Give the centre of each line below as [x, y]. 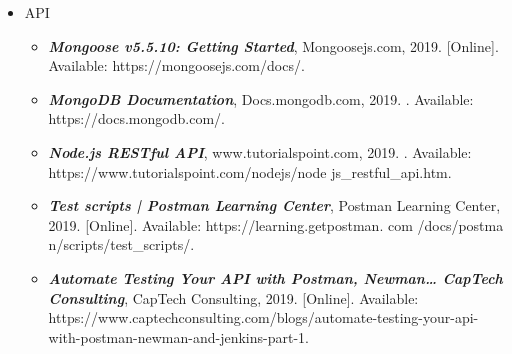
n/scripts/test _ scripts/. [121, 244]
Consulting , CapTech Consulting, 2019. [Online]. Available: [233, 297]
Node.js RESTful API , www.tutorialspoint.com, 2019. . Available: [260, 151]
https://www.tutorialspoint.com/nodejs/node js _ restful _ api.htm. [250, 171]
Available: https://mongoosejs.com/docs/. [176, 65]
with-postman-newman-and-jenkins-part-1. [178, 336]
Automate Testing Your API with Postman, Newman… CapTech [275, 277]
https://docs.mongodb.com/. [136, 118]
